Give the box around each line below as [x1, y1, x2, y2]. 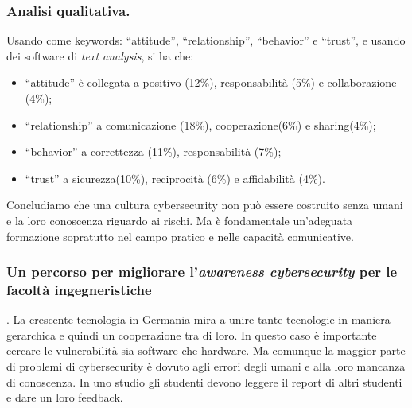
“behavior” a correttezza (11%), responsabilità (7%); [25, 143, 282, 160]
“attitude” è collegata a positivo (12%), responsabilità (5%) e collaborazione [25, 74, 397, 91]
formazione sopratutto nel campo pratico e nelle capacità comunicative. [6, 227, 354, 244]
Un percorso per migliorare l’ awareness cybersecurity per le [6, 262, 398, 282]
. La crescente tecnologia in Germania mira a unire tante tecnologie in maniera [6, 311, 391, 328]
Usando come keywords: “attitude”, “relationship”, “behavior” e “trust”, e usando [6, 32, 406, 49]
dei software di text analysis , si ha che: [6, 47, 194, 64]
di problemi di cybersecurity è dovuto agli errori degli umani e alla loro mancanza [6, 358, 406, 375]
